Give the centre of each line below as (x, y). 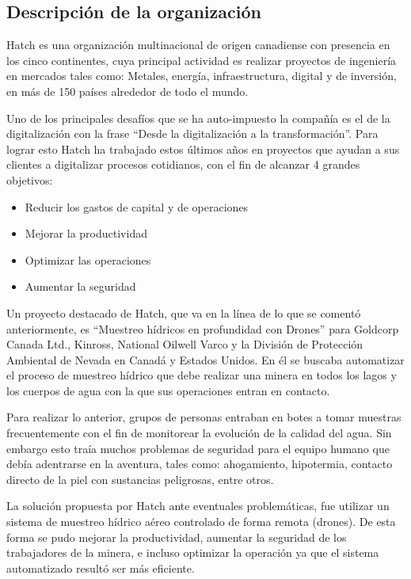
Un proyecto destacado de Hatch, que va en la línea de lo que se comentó (184, 312)
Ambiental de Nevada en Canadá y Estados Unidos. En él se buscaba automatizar (205, 359)
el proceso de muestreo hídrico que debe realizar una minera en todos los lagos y (202, 375)
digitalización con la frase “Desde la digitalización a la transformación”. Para (192, 133)
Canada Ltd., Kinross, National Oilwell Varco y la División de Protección (185, 344)
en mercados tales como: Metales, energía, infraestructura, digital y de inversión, (202, 76)
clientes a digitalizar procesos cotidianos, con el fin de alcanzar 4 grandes (183, 164)
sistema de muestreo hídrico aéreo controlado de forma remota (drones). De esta (201, 522)
